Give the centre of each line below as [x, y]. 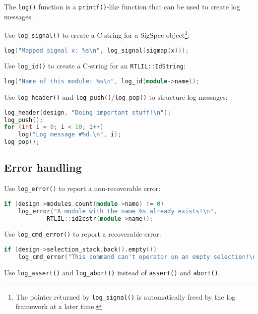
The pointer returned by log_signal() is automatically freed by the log [126, 296]
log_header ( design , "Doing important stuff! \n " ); [88, 112]
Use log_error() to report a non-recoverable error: [82, 188]
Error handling [43, 167]
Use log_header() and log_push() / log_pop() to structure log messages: [116, 96]
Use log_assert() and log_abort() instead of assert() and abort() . [112, 272]
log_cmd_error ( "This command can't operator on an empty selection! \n [137, 257]
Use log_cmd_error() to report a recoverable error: [83, 234]
